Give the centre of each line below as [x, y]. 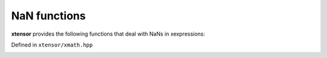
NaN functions [48, 16]
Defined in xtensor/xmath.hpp [52, 45]
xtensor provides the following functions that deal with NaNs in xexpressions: [108, 34]
